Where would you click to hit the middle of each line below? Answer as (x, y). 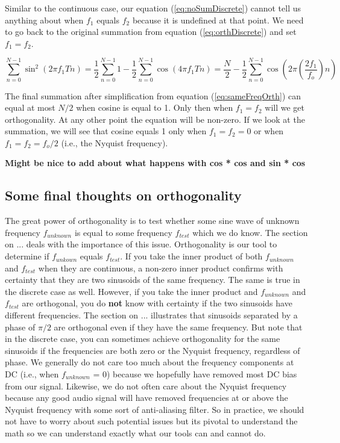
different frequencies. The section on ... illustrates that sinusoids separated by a (151, 315)
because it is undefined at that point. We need (218, 20)
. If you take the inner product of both (191, 256)
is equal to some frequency (123, 232)
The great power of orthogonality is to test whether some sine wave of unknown (152, 221)
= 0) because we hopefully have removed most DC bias (195, 373)
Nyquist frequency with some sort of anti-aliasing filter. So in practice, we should (155, 409)
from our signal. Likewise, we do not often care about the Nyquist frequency (146, 386)
